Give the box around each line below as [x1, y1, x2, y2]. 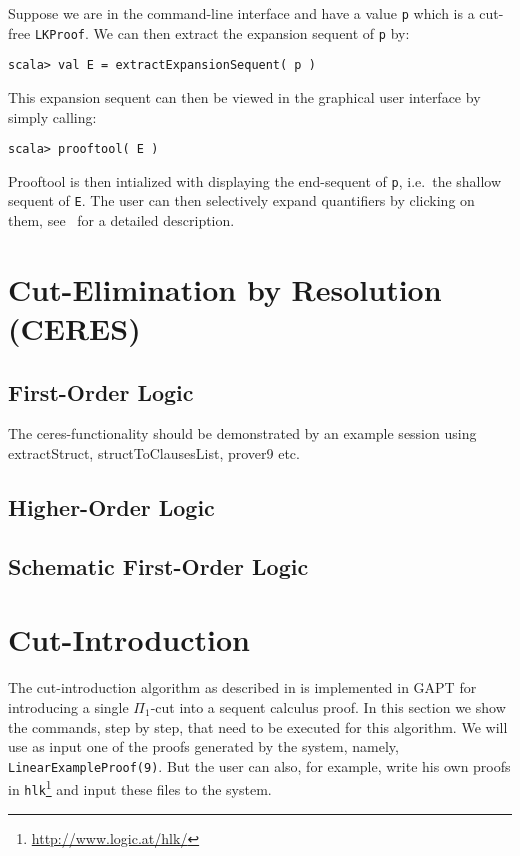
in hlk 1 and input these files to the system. [8, 776, 272, 800]
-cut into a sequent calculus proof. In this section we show [150, 696, 506, 717]
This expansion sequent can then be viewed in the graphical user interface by [8, 86, 481, 107]
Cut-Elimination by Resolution [8, 268, 442, 309]
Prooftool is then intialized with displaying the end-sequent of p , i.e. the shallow [8, 170, 502, 191]
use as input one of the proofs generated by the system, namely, [8, 736, 399, 757]
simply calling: [8, 106, 97, 127]
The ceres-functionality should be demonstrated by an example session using [8, 423, 477, 444]
